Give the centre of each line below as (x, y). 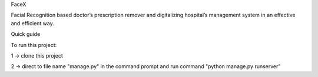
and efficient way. (32, 23)
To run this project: (34, 45)
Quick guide (26, 34)
